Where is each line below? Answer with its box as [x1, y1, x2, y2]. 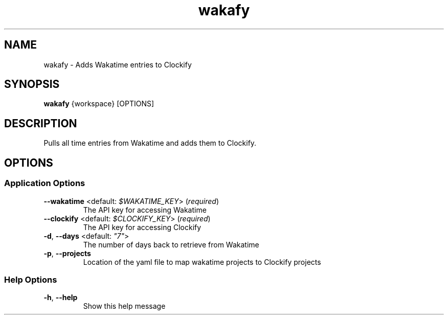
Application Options [4, 178, 85, 189]
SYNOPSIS [4, 78, 60, 91]
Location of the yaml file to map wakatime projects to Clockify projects [83, 257, 321, 266]
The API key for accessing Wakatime [83, 205, 207, 214]
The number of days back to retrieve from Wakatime [83, 240, 259, 249]
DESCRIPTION [4, 117, 77, 130]
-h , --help [43, 293, 78, 302]
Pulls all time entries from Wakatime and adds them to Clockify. [43, 139, 257, 148]
